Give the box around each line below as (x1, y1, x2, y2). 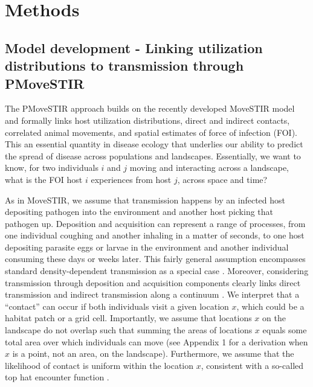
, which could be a (236, 299, 305, 312)
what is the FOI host (5, 173, 83, 185)
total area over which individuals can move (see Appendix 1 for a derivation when (5, 335, 308, 348)
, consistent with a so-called (201, 359, 304, 371)
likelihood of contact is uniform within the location (5, 359, 194, 371)
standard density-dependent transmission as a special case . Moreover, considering (5, 264, 309, 277)
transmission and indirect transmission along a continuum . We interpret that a (5, 288, 300, 301)
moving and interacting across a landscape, (129, 161, 289, 174)
